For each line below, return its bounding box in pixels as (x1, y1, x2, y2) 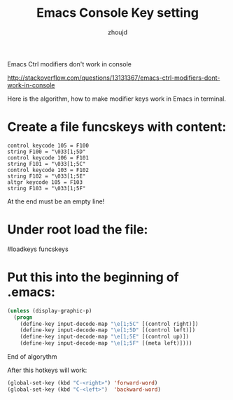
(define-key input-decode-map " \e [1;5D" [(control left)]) (20, 327, 196, 334)
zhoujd (107, 28, 128, 36)
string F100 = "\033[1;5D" (7, 148, 86, 155)
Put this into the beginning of (7, 269, 180, 285)
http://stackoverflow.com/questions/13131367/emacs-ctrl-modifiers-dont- (7, 73, 220, 82)
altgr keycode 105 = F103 (7, 178, 83, 186)
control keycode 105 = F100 (7, 142, 90, 149)
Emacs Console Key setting (36, 5, 199, 21)
